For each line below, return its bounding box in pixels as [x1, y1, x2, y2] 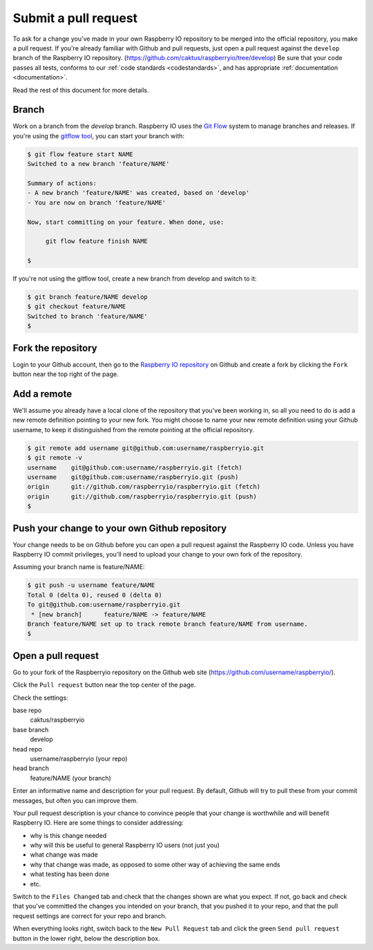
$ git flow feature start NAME [27, 150, 134, 158]
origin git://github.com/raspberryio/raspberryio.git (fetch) [27, 483, 261, 491]
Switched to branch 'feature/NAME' [27, 312, 148, 320]
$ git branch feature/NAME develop [27, 293, 148, 301]
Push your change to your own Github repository [12, 522, 227, 534]
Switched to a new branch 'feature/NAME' [27, 160, 170, 168]
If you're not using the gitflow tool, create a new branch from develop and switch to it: [12, 274, 257, 283]
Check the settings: [12, 693, 68, 702]
